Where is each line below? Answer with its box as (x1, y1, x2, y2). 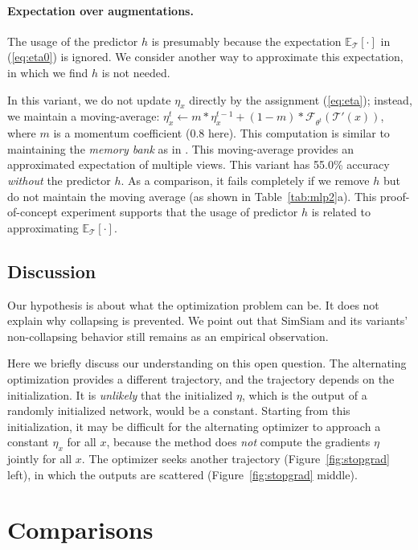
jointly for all (7, 450, 72, 467)
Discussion (7, 258, 96, 283)
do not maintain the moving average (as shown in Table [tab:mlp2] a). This (7, 187, 377, 204)
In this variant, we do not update (7, 91, 171, 108)
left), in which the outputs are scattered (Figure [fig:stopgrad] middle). (7, 466, 358, 482)
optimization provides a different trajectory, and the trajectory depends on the (7, 370, 395, 387)
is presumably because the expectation (151, 32, 342, 49)
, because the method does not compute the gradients (106, 433, 371, 450)
